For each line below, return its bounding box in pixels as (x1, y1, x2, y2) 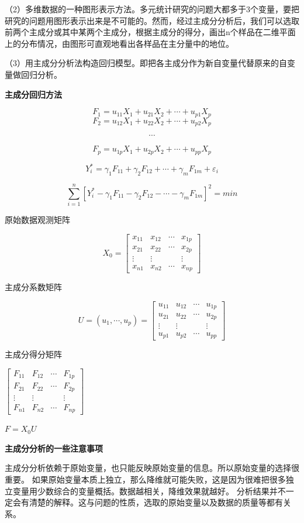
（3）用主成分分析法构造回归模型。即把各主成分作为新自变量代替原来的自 (5, 57, 287, 69)
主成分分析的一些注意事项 (5, 442, 103, 454)
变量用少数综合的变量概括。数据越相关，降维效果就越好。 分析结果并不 (12, 484, 286, 497)
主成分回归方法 (5, 88, 62, 100)
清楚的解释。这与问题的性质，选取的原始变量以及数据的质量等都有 (29, 496, 283, 508)
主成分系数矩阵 (5, 281, 62, 293)
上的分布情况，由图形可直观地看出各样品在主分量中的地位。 (5, 37, 234, 49)
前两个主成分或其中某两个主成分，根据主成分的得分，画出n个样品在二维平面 (5, 26, 296, 38)
